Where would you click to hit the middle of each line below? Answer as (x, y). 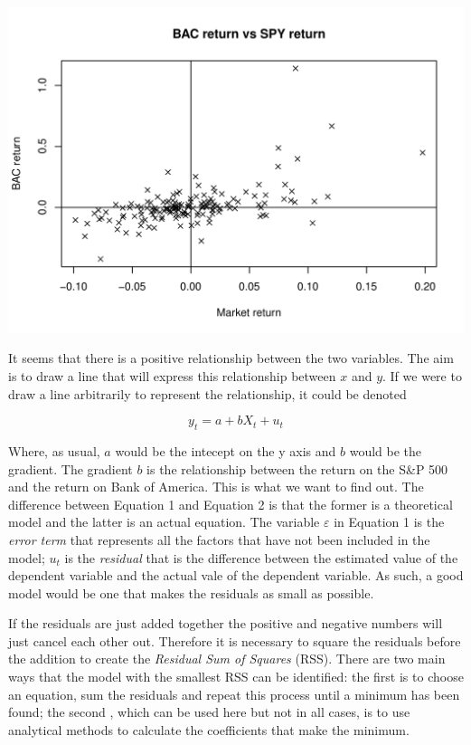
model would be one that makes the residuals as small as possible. (191, 592)
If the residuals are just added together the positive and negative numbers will (226, 623)
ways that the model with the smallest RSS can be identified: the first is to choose (236, 677)
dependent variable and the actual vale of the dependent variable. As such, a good (236, 575)
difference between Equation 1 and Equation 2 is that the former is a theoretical (231, 504)
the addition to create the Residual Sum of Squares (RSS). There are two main (227, 659)
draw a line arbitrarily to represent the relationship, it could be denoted (207, 393)
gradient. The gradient (71, 468)
